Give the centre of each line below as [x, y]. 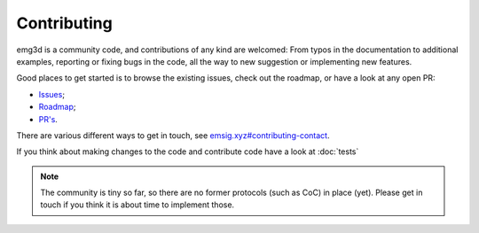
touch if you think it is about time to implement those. [137, 205]
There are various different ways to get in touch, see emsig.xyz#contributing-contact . [173, 135]
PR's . [48, 119]
